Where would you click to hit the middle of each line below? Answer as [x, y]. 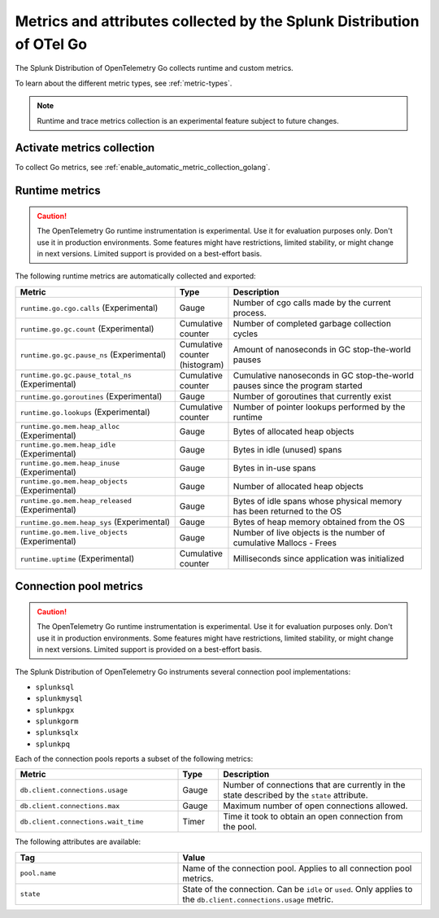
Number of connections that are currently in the [314, 785]
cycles [246, 334]
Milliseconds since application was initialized [319, 558]
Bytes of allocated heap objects [293, 431]
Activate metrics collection [85, 148]
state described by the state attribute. [296, 795]
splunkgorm [57, 721]
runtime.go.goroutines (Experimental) [91, 396]
